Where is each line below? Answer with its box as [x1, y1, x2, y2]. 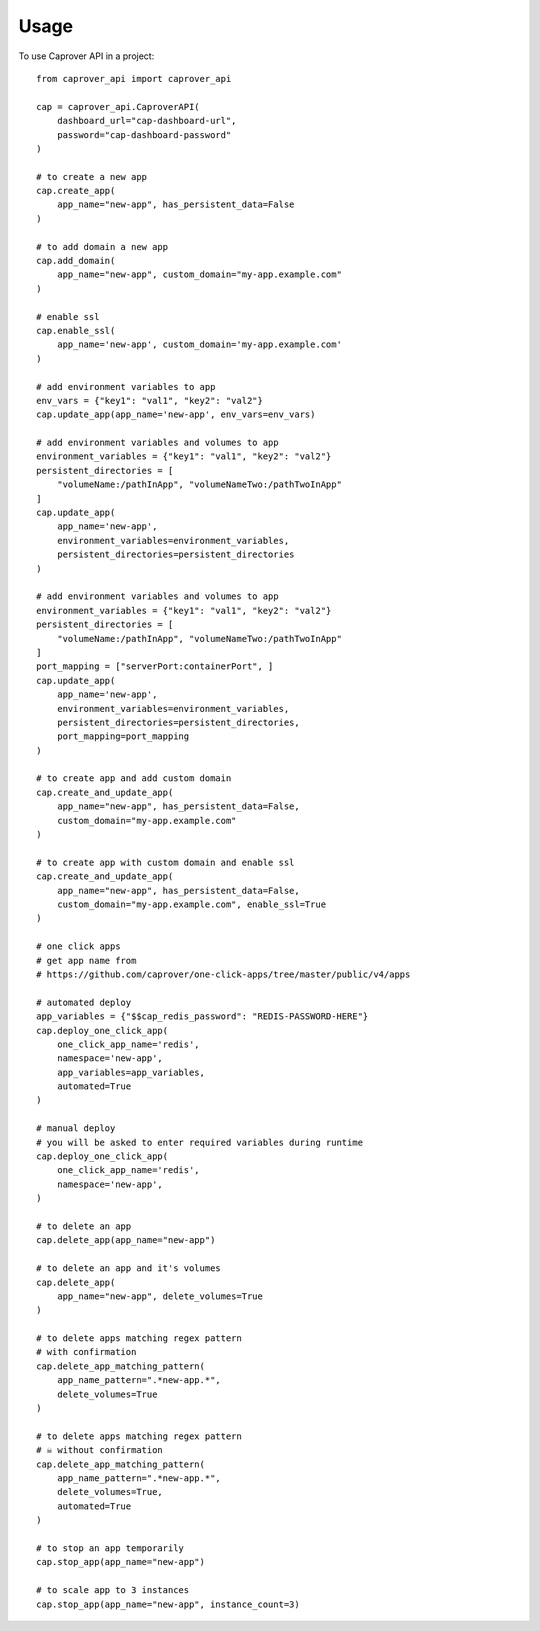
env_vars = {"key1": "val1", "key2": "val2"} [36, 395, 264, 406]
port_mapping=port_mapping [56, 731, 190, 742]
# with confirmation [36, 1346, 137, 1358]
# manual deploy [36, 1123, 116, 1134]
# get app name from [36, 955, 137, 966]
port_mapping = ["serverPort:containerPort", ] [36, 661, 274, 672]
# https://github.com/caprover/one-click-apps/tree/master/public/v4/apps [36, 968, 411, 980]
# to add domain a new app [36, 241, 169, 252]
